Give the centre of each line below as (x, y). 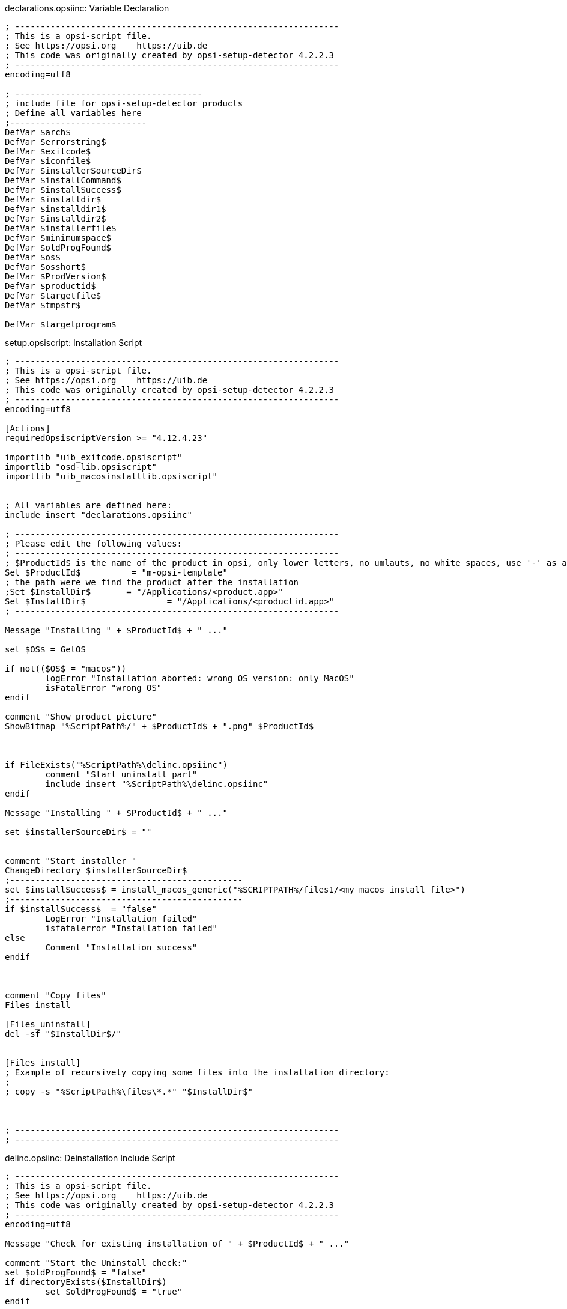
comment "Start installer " (71, 861)
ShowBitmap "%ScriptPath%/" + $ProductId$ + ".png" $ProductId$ (159, 726)
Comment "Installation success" (121, 947)
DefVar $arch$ (38, 132)
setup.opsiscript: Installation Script (74, 343)
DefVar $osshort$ (45, 267)
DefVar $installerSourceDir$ (73, 171)
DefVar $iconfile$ (48, 161)
